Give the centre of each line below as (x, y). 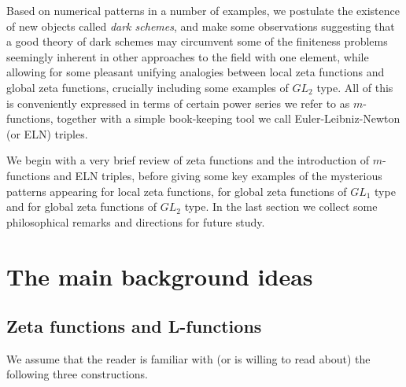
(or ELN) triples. (47, 133)
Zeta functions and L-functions (134, 326)
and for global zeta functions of (82, 206)
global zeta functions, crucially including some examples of (148, 87)
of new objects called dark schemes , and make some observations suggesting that (201, 26)
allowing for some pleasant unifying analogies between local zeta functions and (196, 72)
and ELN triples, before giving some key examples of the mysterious (218, 175)
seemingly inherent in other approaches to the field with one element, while (188, 56)
